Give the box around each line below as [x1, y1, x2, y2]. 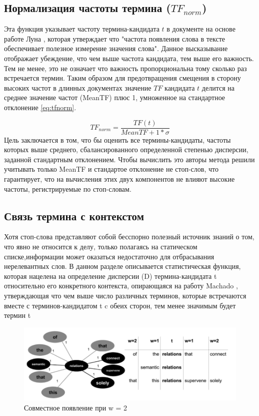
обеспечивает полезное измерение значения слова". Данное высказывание [4, 43, 228, 54]
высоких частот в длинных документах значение [4, 82, 151, 93]
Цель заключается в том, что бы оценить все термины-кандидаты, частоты [4, 134, 231, 145]
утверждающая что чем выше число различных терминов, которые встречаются [4, 290, 246, 300]
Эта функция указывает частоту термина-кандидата [4, 24, 159, 34]
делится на [201, 82, 234, 93]
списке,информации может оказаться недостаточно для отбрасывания [4, 251, 214, 261]
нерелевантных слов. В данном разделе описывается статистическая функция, [4, 261, 241, 271]
